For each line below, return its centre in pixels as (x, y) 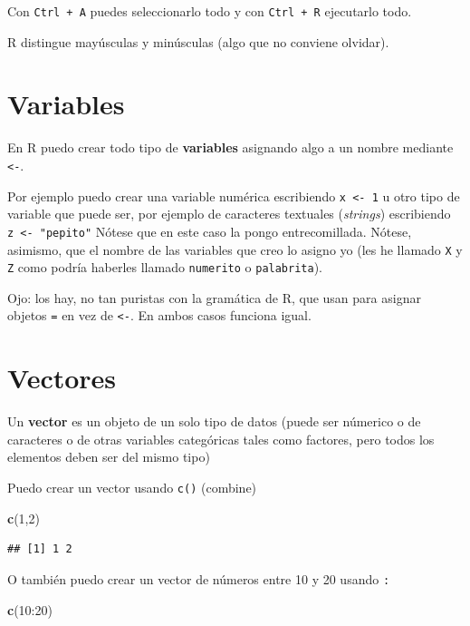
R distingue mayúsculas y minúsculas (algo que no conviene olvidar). (198, 41)
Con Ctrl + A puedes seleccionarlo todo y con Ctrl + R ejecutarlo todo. (210, 11)
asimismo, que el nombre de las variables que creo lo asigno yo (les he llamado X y (235, 249)
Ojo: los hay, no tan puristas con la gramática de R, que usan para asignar (214, 297)
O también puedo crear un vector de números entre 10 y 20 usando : (199, 578)
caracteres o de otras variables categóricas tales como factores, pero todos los (221, 439)
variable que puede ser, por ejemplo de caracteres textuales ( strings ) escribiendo (229, 214)
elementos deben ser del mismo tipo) (109, 457)
